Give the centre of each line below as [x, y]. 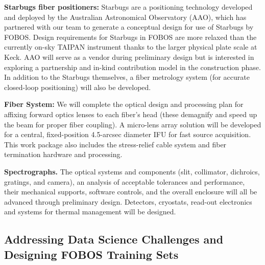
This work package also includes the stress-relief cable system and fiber [115, 144]
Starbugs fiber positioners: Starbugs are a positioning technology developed [128, 7]
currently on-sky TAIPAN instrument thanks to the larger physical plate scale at [131, 47]
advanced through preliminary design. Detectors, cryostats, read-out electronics [128, 201]
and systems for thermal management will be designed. [90, 212]
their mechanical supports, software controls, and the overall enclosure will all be [131, 192]
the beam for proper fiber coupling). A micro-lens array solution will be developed [133, 124]
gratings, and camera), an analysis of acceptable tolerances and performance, [125, 181]
